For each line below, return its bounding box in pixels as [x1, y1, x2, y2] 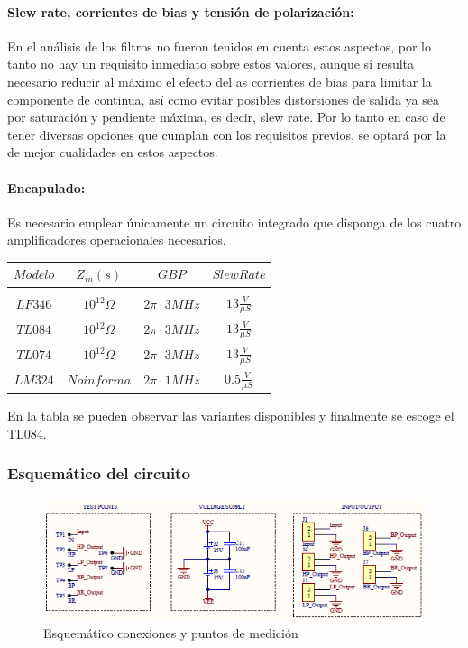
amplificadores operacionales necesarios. [7, 230, 226, 249]
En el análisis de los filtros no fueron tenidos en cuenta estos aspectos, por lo [7, 36, 431, 55]
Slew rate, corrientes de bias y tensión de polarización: [7, 2, 354, 21]
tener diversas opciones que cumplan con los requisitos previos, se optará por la [7, 125, 446, 143]
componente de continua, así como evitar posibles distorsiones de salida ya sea [7, 89, 439, 108]
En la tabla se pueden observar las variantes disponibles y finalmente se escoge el [7, 406, 454, 425]
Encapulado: [7, 178, 86, 197]
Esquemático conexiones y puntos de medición [43, 624, 298, 643]
